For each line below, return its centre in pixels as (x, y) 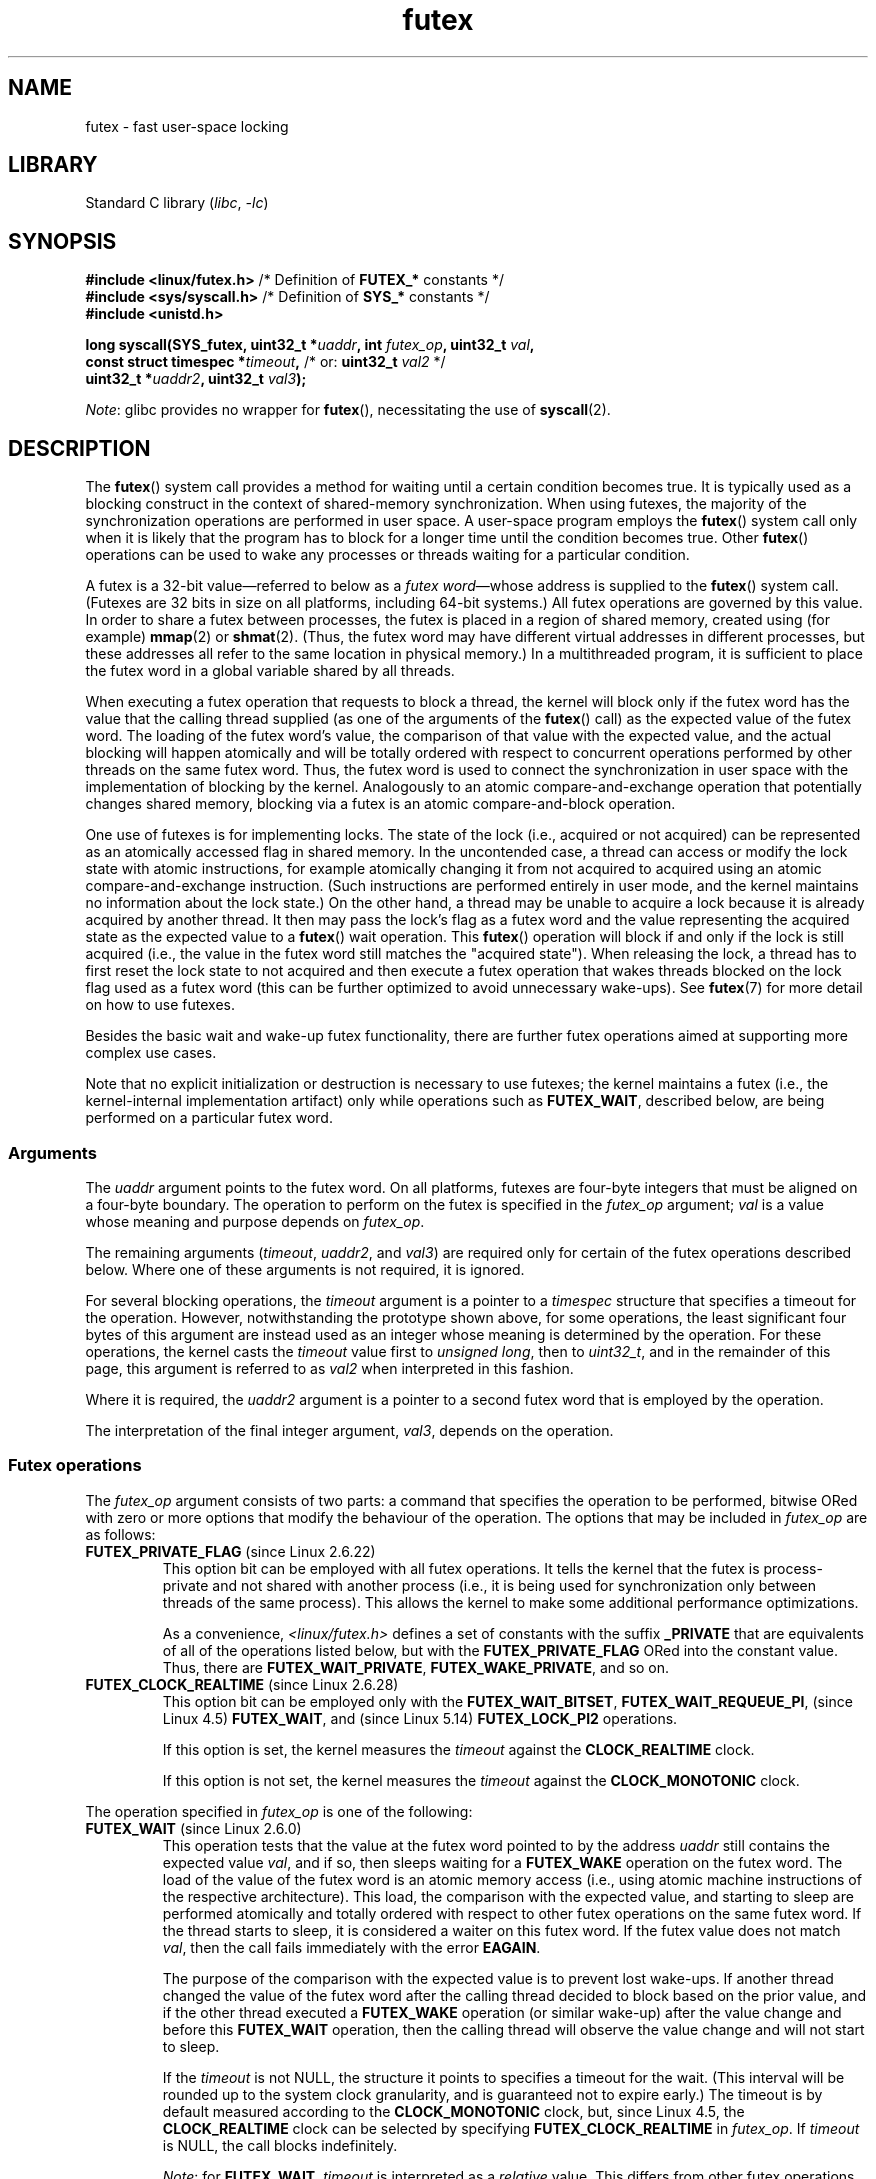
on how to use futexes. (160, 1005)
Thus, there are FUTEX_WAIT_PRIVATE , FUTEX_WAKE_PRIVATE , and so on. (416, 1667)
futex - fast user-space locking (187, 126)
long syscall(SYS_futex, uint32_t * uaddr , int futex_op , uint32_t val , (310, 345)
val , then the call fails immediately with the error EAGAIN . (351, 1947)
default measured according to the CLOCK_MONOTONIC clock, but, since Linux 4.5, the (453, 2111)
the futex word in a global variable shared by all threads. (270, 671)
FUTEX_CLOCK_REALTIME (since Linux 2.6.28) (242, 1684)
